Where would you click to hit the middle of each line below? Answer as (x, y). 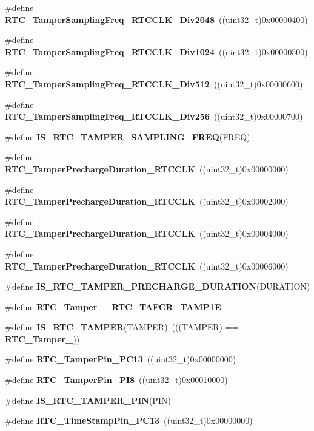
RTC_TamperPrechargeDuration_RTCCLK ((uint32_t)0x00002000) (147, 201)
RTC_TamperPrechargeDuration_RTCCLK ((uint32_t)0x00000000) (147, 168)
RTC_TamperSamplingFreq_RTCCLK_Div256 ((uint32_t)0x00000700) (154, 116)
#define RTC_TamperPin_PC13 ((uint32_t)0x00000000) (121, 359)
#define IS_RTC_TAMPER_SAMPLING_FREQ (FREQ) (128, 136)
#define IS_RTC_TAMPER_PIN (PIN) (88, 400)
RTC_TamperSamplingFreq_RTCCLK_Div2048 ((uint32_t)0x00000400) (156, 19)
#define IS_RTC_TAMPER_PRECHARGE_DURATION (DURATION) (158, 286)
